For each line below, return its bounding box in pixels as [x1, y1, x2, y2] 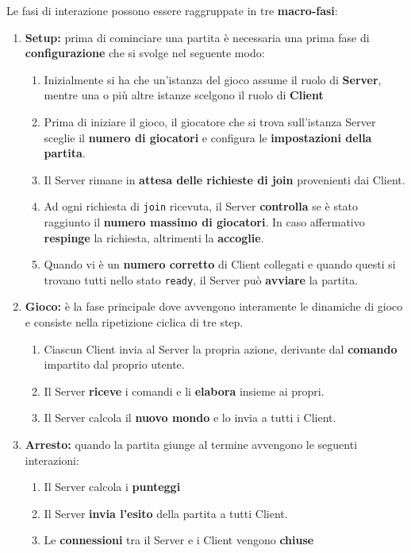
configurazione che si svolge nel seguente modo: [25, 44, 265, 61]
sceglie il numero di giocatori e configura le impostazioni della [44, 129, 372, 145]
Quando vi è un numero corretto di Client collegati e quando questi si [44, 256, 396, 273]
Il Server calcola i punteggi [44, 478, 181, 495]
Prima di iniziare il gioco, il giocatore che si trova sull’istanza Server [44, 113, 376, 130]
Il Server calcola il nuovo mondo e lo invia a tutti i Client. [44, 409, 336, 426]
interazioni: [25, 451, 79, 468]
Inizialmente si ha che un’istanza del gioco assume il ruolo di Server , [44, 71, 382, 87]
